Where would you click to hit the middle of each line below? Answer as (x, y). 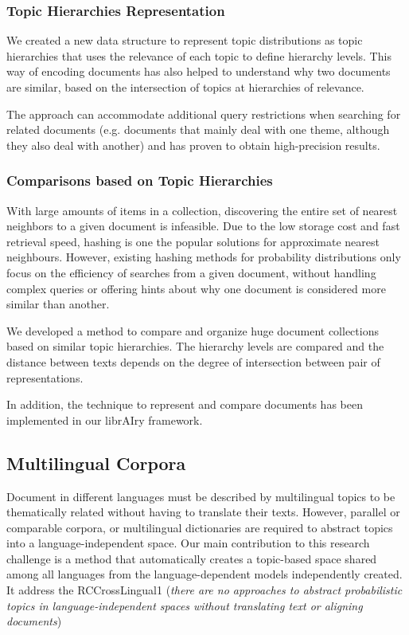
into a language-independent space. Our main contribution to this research (188, 543)
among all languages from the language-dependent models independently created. (204, 574)
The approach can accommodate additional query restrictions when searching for (204, 114)
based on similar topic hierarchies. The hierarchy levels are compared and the (195, 346)
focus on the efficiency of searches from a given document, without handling (191, 272)
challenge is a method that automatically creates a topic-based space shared (192, 558)
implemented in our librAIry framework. (105, 419)
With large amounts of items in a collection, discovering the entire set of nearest (202, 210)
